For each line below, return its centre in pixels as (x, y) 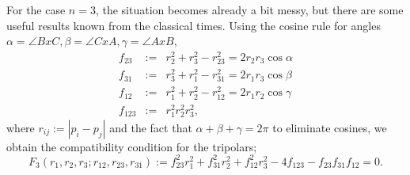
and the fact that (151, 127)
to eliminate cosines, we (330, 127)
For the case (36, 10)
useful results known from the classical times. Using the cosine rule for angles (194, 25)
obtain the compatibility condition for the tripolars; (132, 146)
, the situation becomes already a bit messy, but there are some (249, 10)
